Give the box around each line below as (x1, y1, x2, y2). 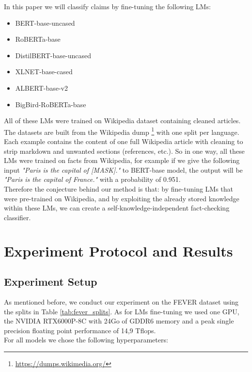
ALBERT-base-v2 (15, 82, 68, 93)
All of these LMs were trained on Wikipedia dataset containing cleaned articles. (4, 115, 241, 126)
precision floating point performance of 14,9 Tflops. (4, 325, 156, 335)
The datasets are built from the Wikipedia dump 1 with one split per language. (4, 125, 239, 137)
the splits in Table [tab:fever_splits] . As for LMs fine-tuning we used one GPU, (4, 306, 239, 316)
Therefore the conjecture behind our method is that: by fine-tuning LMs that (4, 183, 234, 194)
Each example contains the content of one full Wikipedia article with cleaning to (4, 136, 243, 146)
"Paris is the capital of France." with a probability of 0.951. (4, 174, 181, 184)
